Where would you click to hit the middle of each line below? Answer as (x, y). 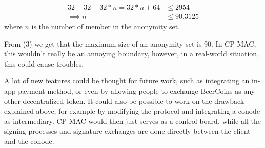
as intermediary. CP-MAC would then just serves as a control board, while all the (132, 121)
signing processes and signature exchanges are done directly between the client (127, 131)
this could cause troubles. (44, 63)
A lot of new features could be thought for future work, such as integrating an (127, 81)
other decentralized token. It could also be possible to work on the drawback (124, 101)
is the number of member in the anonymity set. (106, 26)
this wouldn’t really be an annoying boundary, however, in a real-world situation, (132, 54)
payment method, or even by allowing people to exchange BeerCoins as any (137, 91)
